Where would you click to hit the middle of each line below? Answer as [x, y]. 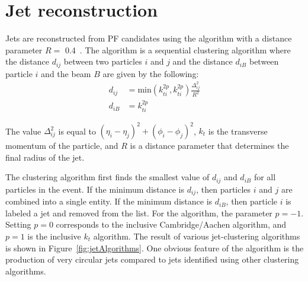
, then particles [224, 189]
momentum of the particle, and [62, 146]
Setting [18, 224]
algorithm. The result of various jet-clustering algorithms [197, 236]
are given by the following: [151, 73]
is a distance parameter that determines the [209, 146]
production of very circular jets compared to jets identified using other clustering [152, 259]
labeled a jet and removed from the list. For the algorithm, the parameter [139, 213]
